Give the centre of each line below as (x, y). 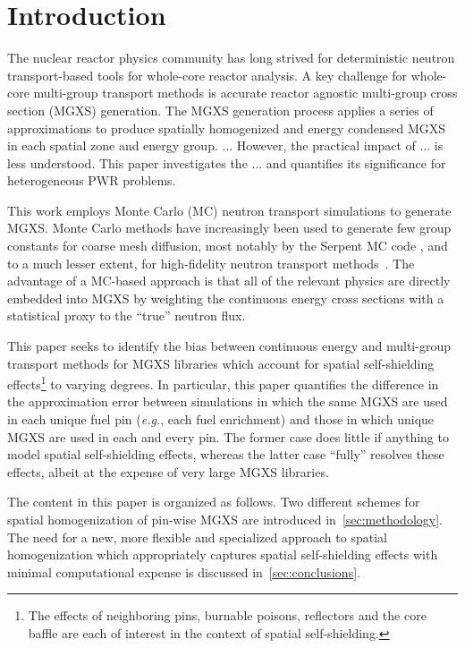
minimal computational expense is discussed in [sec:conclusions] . (184, 571)
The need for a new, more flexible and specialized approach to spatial (197, 537)
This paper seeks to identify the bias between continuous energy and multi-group (229, 346)
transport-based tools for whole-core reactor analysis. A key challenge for (207, 75)
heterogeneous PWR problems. (92, 180)
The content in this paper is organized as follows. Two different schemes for (214, 502)
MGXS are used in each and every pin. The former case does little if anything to (228, 436)
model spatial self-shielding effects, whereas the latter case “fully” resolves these (226, 454)
